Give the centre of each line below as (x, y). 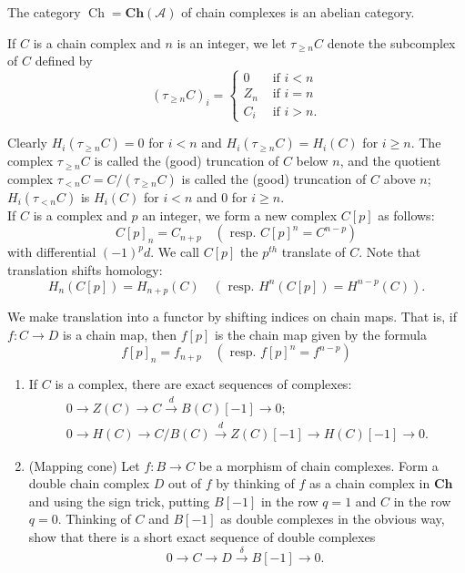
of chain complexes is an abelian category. (298, 12)
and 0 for (222, 196)
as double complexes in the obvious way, (333, 519)
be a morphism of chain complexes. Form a (318, 465)
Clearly (27, 143)
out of (185, 483)
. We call (175, 252)
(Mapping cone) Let (84, 465)
